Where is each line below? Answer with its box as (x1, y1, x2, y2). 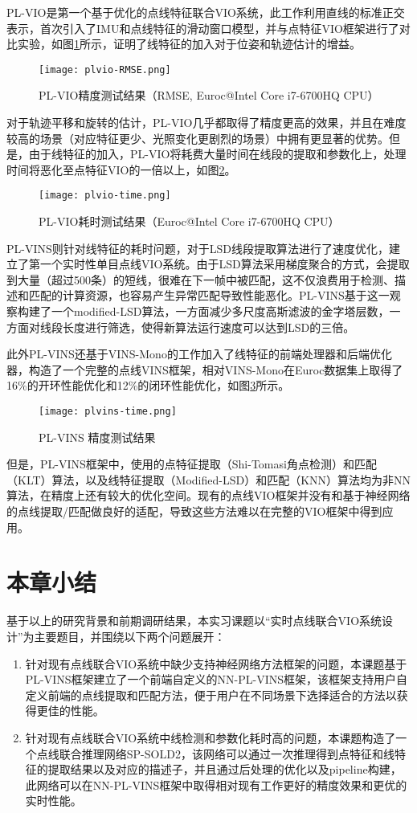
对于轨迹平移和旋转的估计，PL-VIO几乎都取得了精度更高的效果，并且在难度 (6, 114, 407, 131)
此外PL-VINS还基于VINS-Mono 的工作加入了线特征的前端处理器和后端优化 (6, 345, 392, 362)
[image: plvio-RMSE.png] (39, 63, 171, 76)
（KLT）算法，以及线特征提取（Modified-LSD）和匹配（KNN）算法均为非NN (6, 471, 411, 488)
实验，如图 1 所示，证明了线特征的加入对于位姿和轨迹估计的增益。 (17, 35, 361, 52)
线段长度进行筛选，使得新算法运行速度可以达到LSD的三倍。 (39, 318, 355, 335)
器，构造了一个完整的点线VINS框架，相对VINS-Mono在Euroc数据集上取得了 (6, 361, 403, 378)
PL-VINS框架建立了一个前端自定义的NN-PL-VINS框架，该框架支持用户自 (25, 671, 408, 688)
